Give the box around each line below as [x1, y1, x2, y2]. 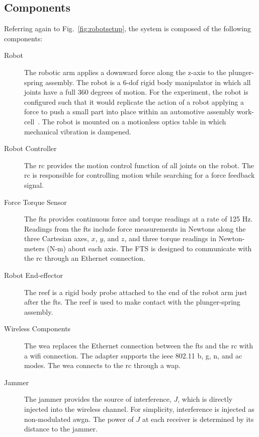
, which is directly [178, 394, 233, 404]
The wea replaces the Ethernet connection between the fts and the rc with [24, 340, 253, 351]
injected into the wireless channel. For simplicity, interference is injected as [24, 404, 254, 414]
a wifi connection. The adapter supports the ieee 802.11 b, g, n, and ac [24, 350, 242, 360]
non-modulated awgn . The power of [24, 413, 134, 424]
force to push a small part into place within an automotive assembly [24, 106, 235, 117]
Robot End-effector [4, 270, 63, 280]
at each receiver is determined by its [142, 413, 254, 424]
